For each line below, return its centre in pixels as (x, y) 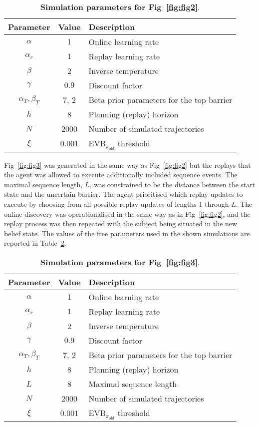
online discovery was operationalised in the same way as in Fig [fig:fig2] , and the (127, 213)
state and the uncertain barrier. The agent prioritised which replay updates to (124, 194)
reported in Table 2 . (35, 243)
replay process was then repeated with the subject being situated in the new (121, 223)
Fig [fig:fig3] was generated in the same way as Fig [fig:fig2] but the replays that (128, 165)
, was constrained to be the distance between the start (172, 184)
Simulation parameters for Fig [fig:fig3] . (120, 262)
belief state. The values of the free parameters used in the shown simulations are (127, 233)
